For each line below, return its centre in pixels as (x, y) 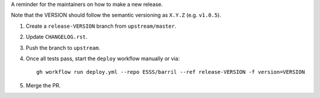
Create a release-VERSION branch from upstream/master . (101, 26)
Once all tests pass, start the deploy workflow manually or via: (103, 58)
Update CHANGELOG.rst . (57, 37)
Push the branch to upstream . (63, 48)
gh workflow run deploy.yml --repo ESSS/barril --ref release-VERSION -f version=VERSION (171, 72)
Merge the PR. (43, 85)
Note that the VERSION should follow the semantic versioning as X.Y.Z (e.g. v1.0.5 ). (116, 15)
